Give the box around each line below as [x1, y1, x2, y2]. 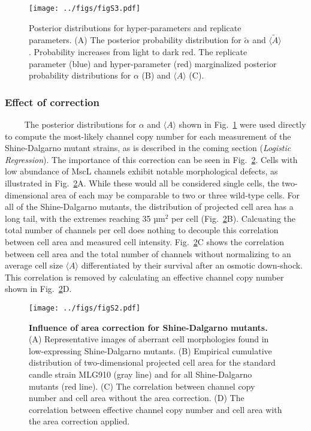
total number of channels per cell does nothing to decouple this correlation [5, 224, 279, 236]
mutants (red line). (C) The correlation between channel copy [29, 379, 255, 392]
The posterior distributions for [24, 118, 136, 131]
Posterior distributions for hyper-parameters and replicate [29, 21, 241, 34]
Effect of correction [5, 94, 99, 109]
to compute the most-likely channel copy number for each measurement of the [5, 129, 291, 142]
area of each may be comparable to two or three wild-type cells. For [51, 188, 300, 201]
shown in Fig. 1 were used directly [179, 118, 306, 131]
